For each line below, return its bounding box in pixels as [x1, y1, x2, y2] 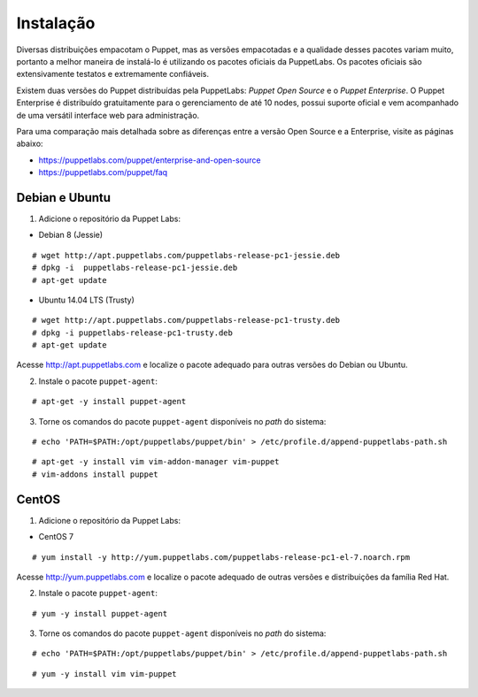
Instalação [16, 13, 96, 33]
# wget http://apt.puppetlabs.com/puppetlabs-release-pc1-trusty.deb [32, 315, 341, 326]
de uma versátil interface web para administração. [16, 110, 200, 120]
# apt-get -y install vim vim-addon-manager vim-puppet [32, 456, 280, 467]
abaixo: [16, 138, 43, 149]
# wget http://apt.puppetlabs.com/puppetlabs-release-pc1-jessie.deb [32, 250, 341, 260]
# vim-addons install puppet [32, 469, 158, 479]
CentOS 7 [38, 532, 74, 542]
